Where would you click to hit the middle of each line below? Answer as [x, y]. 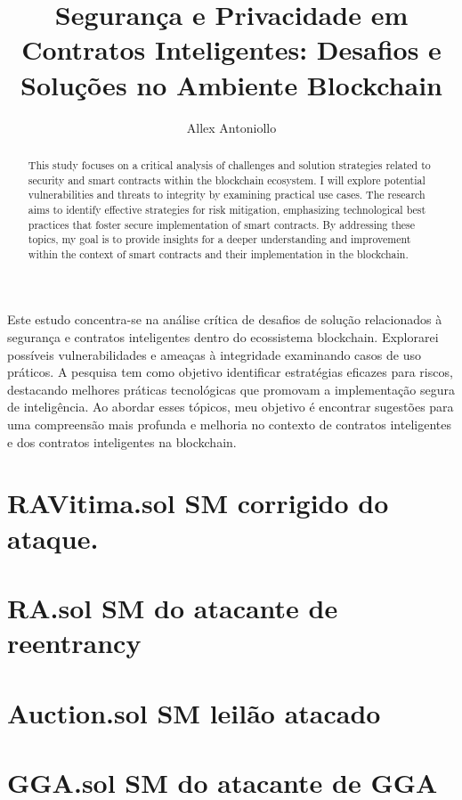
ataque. [53, 538]
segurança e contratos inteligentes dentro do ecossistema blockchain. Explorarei [223, 337]
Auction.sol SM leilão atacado [194, 712]
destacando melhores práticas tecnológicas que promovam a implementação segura [231, 389]
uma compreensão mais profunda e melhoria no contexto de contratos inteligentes [229, 424]
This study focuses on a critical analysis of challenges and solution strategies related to [229, 164]
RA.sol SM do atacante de [173, 607]
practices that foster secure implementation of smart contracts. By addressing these [221, 224]
